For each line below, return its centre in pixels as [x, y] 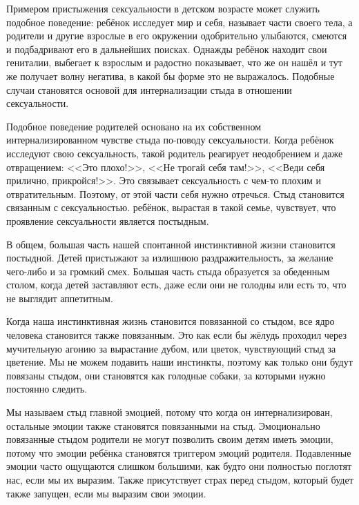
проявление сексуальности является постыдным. [108, 220]
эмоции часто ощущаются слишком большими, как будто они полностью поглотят [179, 466]
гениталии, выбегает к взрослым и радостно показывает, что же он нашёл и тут [174, 62]
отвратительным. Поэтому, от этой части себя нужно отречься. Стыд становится [175, 194]
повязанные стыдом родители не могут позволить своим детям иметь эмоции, [170, 439]
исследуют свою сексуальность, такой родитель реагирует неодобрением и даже [175, 153]
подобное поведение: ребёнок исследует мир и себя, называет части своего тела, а [179, 22]
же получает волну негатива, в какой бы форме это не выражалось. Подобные [171, 76]
